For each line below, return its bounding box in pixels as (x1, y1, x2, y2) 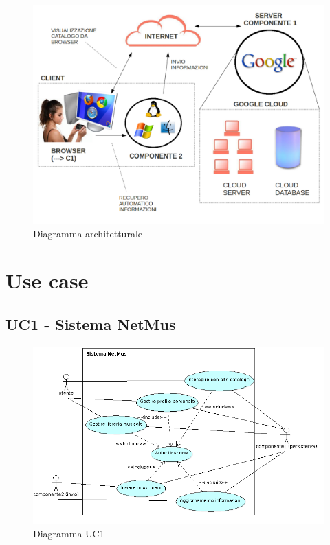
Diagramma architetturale (33, 226, 142, 240)
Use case (5, 266, 89, 294)
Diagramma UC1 (33, 526, 104, 540)
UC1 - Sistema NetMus (5, 313, 176, 334)
